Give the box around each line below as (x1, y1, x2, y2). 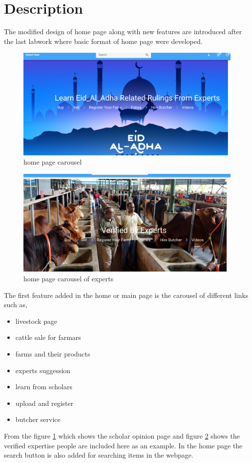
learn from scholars (15, 381, 72, 392)
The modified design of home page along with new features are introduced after (4, 26, 242, 37)
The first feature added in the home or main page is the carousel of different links (4, 290, 249, 300)
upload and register (15, 398, 74, 408)
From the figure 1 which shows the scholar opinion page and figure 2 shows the (4, 430, 240, 441)
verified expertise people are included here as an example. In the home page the (4, 440, 243, 450)
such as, (4, 299, 27, 310)
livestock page (15, 316, 58, 326)
